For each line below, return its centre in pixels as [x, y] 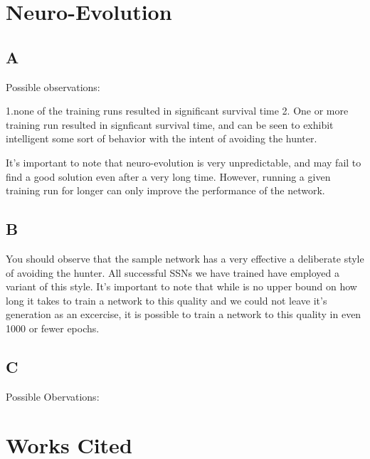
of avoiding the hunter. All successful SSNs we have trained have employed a [173, 272]
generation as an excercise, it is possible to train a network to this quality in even [184, 314]
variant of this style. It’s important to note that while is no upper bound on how [181, 286]
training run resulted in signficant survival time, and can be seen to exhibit [170, 124]
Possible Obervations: [53, 396]
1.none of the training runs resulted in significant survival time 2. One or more [177, 111]
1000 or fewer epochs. [53, 328]
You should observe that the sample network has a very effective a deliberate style [185, 258]
